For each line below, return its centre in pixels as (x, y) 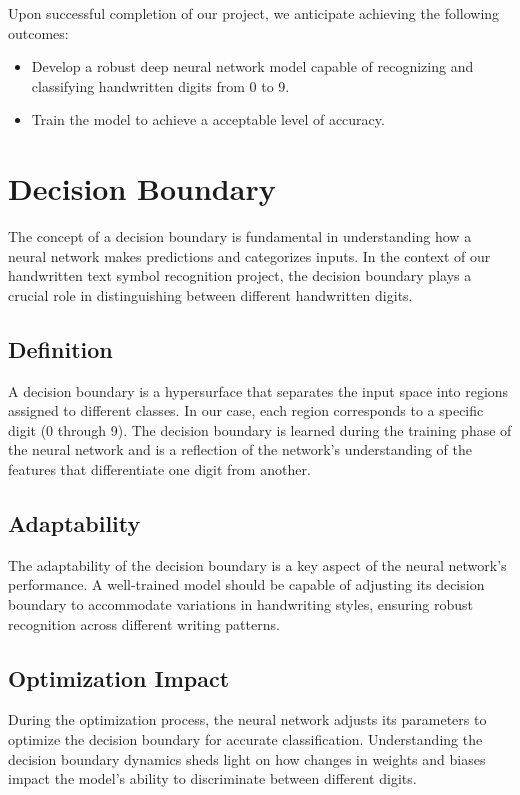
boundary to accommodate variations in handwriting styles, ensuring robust (240, 604)
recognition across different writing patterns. (144, 623)
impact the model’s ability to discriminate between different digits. (212, 778)
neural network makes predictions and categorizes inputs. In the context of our (249, 255)
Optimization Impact (119, 677)
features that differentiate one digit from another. (159, 469)
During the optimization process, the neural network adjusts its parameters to (247, 719)
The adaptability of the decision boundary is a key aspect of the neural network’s (257, 564)
